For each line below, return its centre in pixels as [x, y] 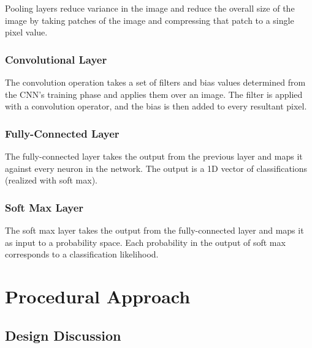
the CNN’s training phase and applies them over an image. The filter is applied [154, 94]
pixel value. [26, 32]
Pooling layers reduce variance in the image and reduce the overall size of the [150, 8]
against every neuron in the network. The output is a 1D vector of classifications [156, 168]
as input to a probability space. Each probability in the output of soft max [145, 242]
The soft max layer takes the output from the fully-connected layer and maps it [154, 230]
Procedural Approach [98, 296]
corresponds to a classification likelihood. [82, 254]
